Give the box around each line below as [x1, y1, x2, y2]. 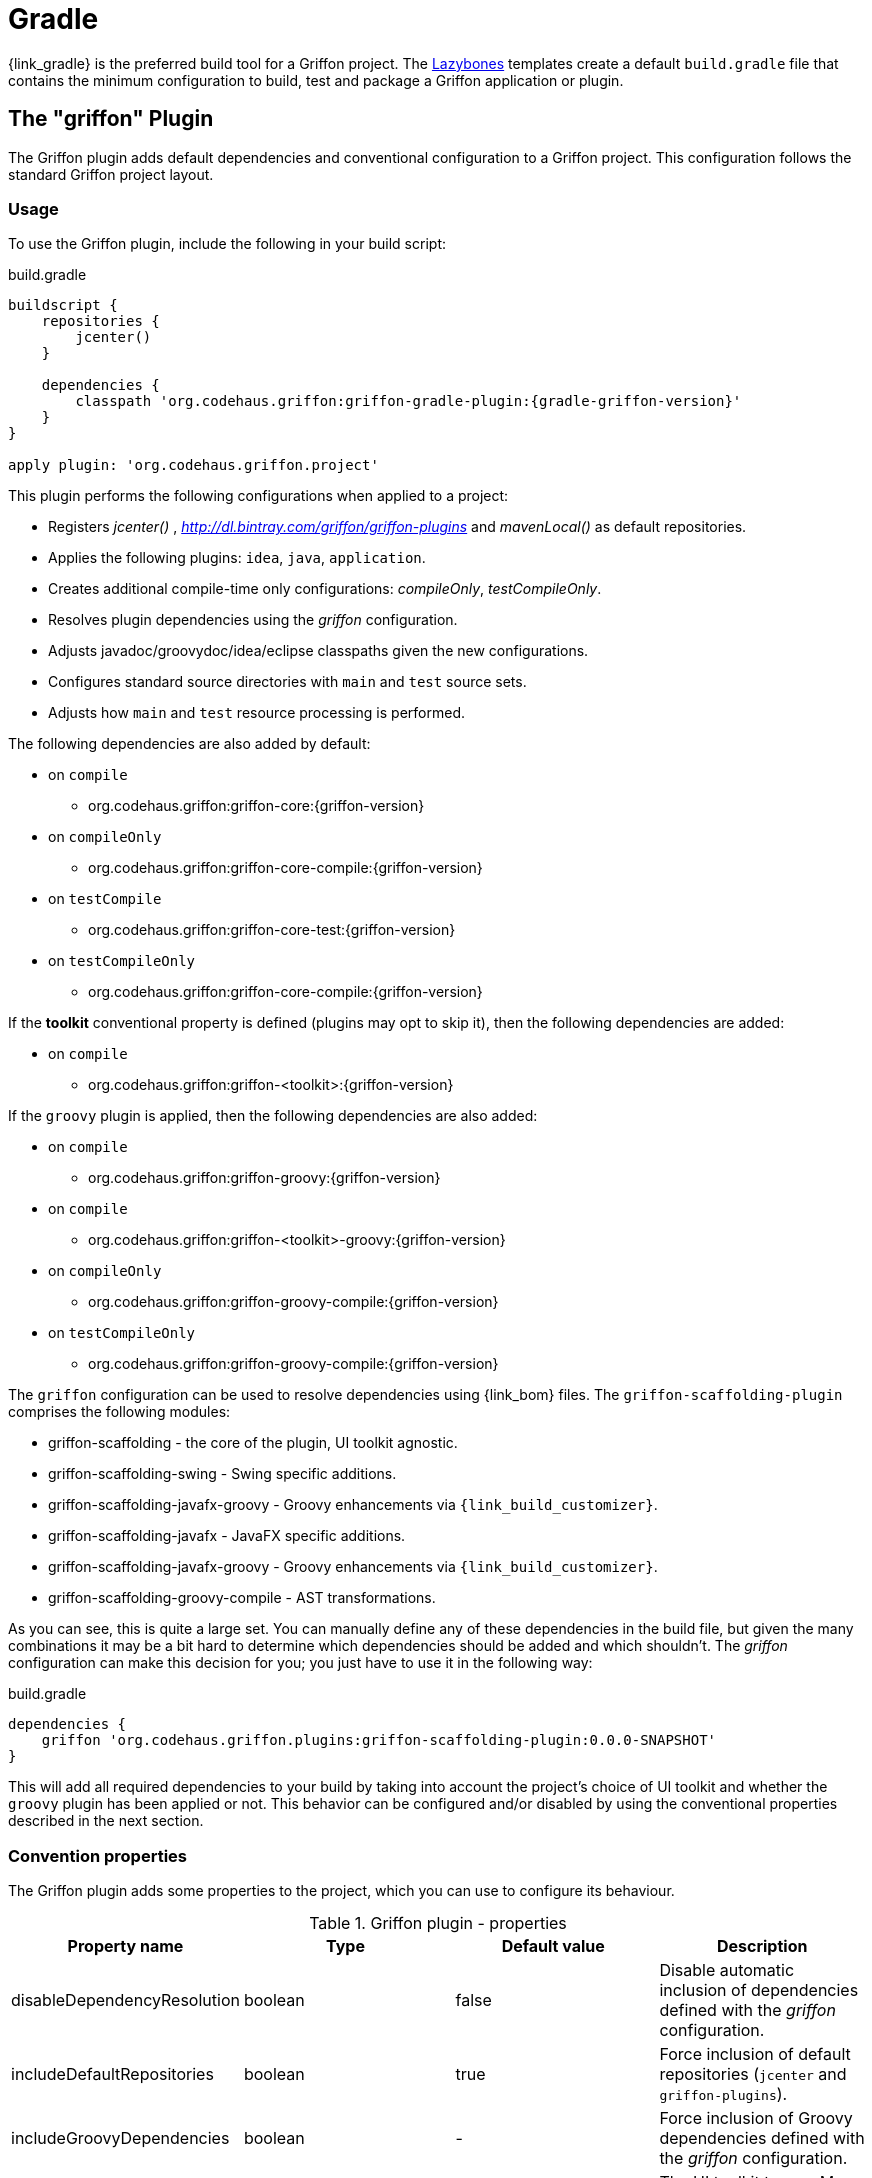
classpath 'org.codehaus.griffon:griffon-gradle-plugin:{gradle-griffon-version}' [75, 393, 742, 410]
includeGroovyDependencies [11, 2128, 230, 2149]
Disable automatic [659, 1960, 795, 1981]
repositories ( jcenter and [659, 2064, 847, 2085]
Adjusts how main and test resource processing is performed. [48, 704, 465, 722]
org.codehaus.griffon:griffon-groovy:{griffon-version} [88, 1169, 441, 1187]
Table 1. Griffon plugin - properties [309, 1913, 567, 1934]
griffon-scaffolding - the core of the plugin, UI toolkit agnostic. [48, 1434, 458, 1452]
